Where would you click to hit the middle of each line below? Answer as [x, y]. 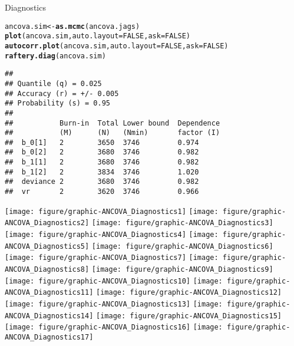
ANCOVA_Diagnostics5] [47, 246]
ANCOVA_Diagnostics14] [49, 316]
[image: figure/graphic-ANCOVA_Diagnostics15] [189, 316]
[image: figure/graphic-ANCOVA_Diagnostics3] [182, 223]
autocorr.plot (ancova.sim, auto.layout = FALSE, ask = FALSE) [117, 46]
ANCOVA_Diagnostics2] [47, 223]
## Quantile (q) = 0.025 [53, 83]
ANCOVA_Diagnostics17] [49, 337]
